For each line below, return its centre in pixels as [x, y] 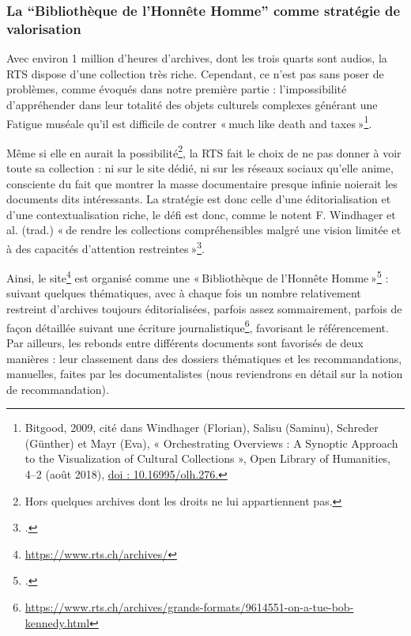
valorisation [44, 28]
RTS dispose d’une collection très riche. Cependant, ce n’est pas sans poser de [195, 73]
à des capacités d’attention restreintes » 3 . [106, 247]
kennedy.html [57, 622]
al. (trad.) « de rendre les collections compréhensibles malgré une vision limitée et [204, 230]
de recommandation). [58, 389]
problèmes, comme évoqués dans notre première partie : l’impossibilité [177, 89]
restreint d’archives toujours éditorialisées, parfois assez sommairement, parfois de [204, 309]
